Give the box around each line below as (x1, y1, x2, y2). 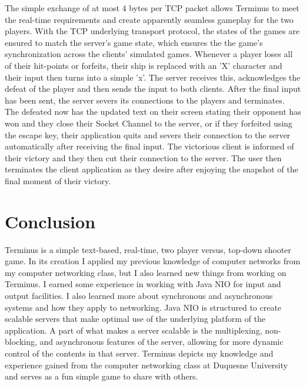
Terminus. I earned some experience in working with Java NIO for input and (5, 278, 281, 290)
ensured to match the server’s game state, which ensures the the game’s (5, 36, 263, 48)
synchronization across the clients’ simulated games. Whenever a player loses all (5, 48, 293, 60)
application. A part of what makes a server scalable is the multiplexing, (5, 324, 262, 336)
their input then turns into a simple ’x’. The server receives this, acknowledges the (5, 71, 301, 83)
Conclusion (5, 209, 96, 233)
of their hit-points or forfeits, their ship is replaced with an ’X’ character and (5, 59, 282, 71)
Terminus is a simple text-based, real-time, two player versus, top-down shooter (5, 243, 291, 255)
